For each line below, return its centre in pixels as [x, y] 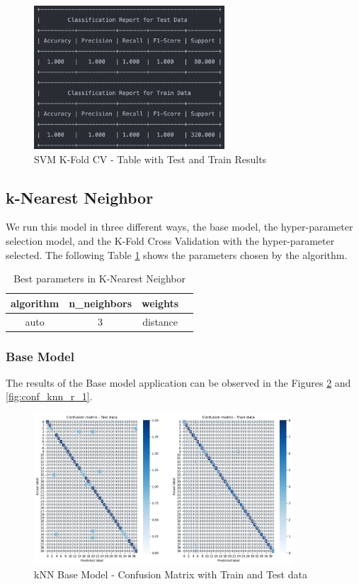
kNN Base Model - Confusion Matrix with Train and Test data [171, 574]
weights [160, 303]
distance [160, 321]
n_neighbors [101, 303]
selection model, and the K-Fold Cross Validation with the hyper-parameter [170, 240]
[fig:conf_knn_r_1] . [49, 396]
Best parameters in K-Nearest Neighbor [100, 279]
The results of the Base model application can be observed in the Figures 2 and [178, 382]
